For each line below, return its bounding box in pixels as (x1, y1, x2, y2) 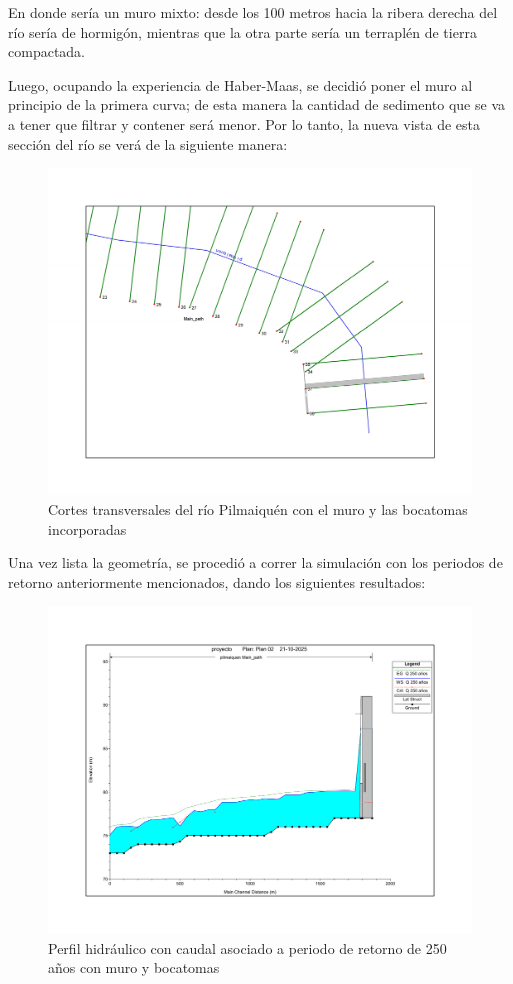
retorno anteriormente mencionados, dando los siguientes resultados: (8, 572, 426, 593)
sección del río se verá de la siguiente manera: (8, 133, 288, 154)
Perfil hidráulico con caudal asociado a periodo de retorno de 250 (48, 937, 447, 958)
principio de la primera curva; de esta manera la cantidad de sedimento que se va (8, 94, 505, 115)
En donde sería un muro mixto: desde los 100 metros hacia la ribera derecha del (8, 2, 498, 22)
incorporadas (48, 518, 127, 539)
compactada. (8, 41, 85, 62)
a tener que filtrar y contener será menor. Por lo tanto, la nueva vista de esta (8, 113, 480, 134)
